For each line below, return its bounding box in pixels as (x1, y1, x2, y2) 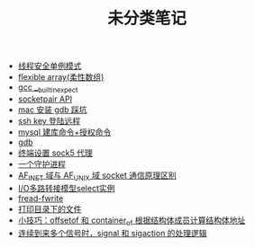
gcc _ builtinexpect (17, 82, 78, 94)
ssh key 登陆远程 (17, 115, 81, 126)
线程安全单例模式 (17, 60, 82, 72)
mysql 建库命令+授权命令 (17, 127, 112, 137)
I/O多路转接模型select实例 (17, 182, 115, 193)
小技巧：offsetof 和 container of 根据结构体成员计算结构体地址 (17, 215, 246, 227)
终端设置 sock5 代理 (17, 147, 93, 158)
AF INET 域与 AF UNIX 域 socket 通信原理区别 (17, 170, 178, 182)
